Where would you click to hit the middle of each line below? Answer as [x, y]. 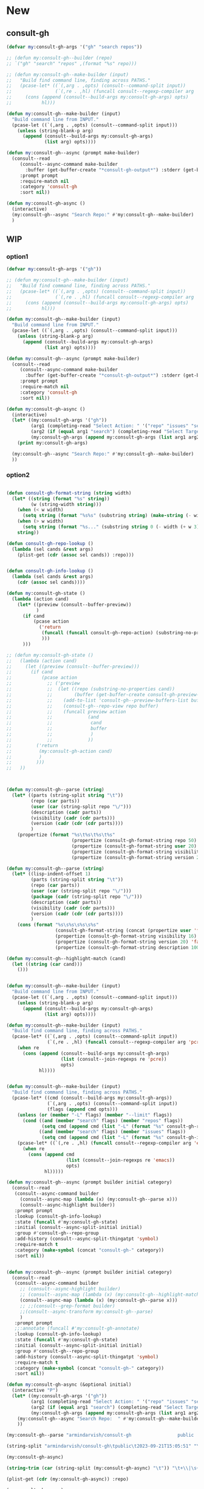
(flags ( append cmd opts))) [83, 1109]
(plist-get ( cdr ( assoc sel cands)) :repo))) [76, 555]
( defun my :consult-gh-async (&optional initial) [69, 1385]
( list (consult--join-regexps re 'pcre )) [114, 1059]
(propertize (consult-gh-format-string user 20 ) [134, 846]
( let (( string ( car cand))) [47, 964]
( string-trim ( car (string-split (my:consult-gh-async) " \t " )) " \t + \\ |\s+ [103, 1468]
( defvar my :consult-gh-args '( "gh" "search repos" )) [74, 47]
